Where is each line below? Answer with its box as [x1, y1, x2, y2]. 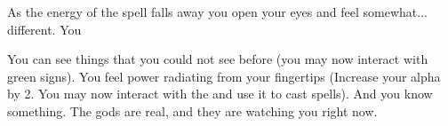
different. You [7, 20, 82, 38]
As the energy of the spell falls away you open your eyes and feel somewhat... [7, 3, 428, 20]
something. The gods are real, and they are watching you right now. [7, 101, 378, 120]
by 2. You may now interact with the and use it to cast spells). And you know [7, 84, 433, 103]
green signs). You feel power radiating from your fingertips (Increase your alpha [7, 67, 441, 85]
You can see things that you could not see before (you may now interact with [7, 50, 428, 68]
